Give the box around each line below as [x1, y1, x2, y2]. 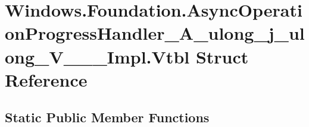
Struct [195, 44, 249, 68]
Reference [5, 67, 88, 91]
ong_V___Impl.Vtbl [5, 44, 190, 68]
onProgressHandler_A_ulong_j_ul [5, 21, 305, 45]
